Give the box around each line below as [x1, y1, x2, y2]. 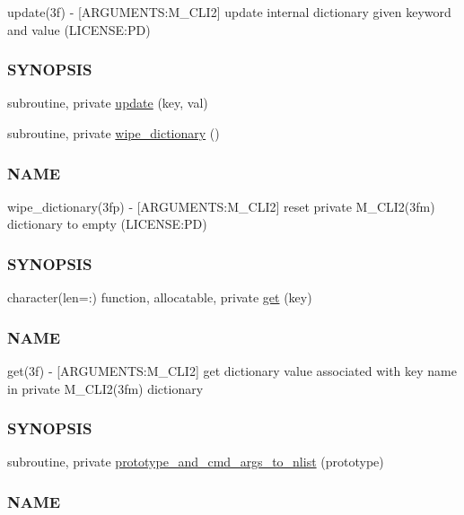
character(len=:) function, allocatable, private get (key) [7, 288, 312, 307]
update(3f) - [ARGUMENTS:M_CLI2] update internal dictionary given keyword [7, 3, 451, 21]
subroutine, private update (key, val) [7, 93, 208, 112]
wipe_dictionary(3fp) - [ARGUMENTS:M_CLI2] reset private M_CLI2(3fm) [7, 196, 435, 215]
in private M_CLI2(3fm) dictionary [7, 379, 204, 397]
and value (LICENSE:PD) [7, 20, 151, 39]
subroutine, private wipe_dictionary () [7, 124, 220, 142]
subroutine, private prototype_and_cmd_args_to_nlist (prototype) [7, 452, 384, 471]
